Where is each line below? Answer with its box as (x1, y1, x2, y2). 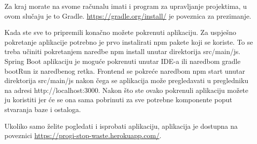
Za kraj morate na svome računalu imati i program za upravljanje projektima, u (4, 1, 247, 11)
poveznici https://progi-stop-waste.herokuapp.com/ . (4, 130, 162, 141)
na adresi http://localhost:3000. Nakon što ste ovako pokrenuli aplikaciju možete (4, 85, 249, 95)
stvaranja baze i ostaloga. (4, 104, 81, 114)
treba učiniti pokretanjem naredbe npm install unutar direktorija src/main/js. (4, 46, 241, 57)
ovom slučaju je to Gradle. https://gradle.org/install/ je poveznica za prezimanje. (4, 10, 252, 21)
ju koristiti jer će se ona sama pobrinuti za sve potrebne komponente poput (4, 94, 232, 105)
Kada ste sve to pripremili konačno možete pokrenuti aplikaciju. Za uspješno (4, 27, 236, 37)
